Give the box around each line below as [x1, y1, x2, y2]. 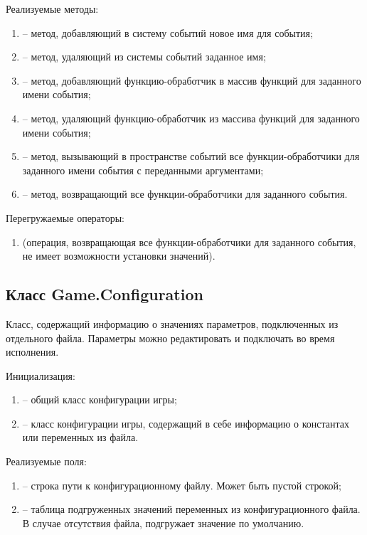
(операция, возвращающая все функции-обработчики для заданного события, [22, 234, 356, 249]
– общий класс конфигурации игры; [22, 392, 177, 407]
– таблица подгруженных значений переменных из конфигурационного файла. [22, 502, 361, 517]
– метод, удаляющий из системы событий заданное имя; [22, 49, 266, 64]
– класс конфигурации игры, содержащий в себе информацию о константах [22, 415, 350, 430]
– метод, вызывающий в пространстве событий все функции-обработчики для [22, 149, 360, 164]
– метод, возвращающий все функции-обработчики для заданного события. [22, 186, 348, 201]
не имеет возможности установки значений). [22, 248, 216, 263]
